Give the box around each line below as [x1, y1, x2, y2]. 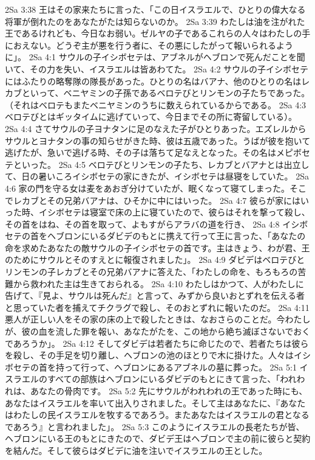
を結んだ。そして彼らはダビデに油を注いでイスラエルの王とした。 [5, 444, 268, 456]
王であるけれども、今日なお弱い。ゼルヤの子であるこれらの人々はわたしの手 [5, 27, 311, 40]
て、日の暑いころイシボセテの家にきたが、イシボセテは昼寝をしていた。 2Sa [5, 170, 310, 183]
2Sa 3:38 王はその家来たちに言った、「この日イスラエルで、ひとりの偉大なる [5, 3, 306, 15]
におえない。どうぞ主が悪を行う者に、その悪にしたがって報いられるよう [5, 38, 293, 51]
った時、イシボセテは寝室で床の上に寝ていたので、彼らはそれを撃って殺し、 [5, 206, 310, 218]
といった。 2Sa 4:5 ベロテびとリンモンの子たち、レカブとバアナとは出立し [13, 158, 310, 170]
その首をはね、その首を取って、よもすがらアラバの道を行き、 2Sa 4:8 [5, 217, 280, 230]
